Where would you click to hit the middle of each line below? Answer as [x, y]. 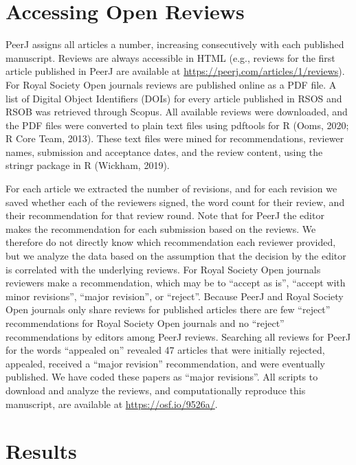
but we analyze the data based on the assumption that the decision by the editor [176, 256]
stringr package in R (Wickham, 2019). [88, 165]
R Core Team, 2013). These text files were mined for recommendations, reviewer [175, 138]
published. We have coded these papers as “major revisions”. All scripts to [162, 377]
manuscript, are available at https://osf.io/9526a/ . [112, 404]
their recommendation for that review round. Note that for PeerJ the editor [165, 215]
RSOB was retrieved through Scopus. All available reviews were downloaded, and [177, 112]
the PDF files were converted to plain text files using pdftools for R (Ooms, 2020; [177, 125]
